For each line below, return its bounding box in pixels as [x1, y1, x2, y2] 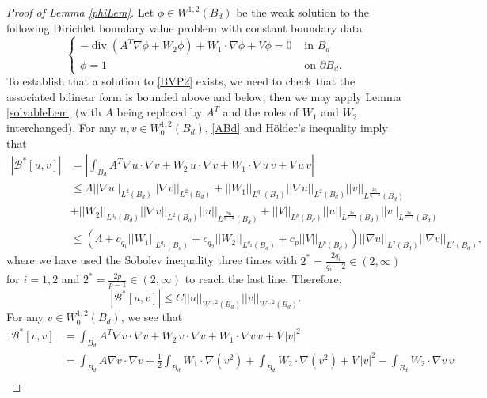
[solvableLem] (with [6, 104, 101, 120]
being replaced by [116, 104, 203, 120]
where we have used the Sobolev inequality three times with [6, 252, 297, 268]
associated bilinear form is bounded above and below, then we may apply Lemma [6, 88, 401, 104]
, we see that [120, 309, 183, 325]
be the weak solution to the [236, 4, 369, 20]
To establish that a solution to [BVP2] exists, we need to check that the [6, 73, 356, 89]
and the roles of [223, 104, 299, 120]
